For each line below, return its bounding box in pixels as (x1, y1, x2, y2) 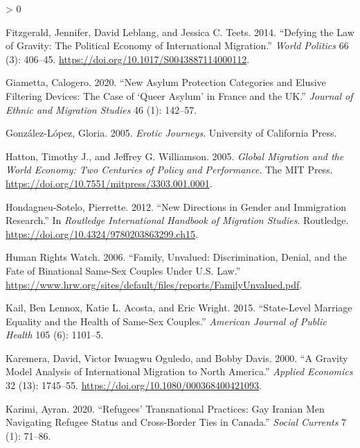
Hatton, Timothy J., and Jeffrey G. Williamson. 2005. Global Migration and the (6, 148, 344, 163)
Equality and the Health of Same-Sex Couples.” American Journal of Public (6, 313, 327, 328)
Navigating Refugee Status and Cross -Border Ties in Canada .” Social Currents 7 (6, 415, 347, 429)
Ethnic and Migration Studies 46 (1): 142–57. (6, 102, 197, 117)
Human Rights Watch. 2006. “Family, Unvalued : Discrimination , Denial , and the (6, 250, 348, 264)
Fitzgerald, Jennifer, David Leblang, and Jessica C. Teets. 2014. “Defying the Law (6, 24, 354, 39)
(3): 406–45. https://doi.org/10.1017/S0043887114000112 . (6, 51, 250, 66)
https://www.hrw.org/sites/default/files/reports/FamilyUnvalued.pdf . (6, 277, 303, 291)
